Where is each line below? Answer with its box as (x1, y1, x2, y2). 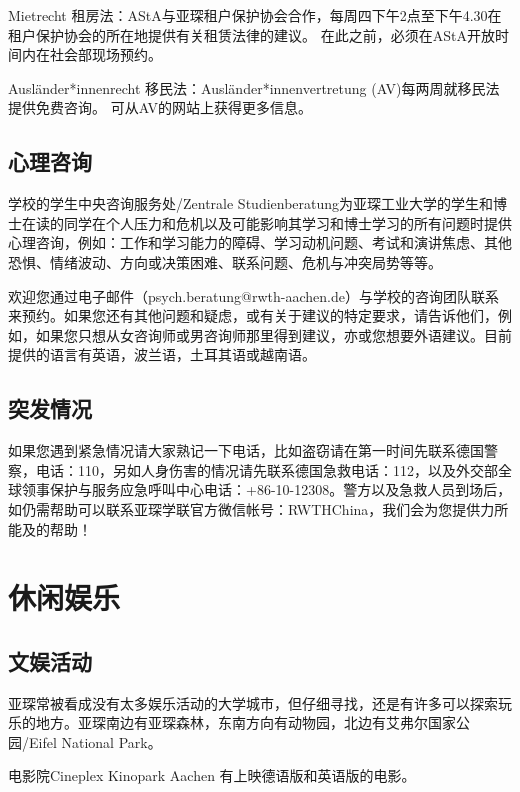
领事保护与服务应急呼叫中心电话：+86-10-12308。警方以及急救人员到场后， (21, 479, 512, 500)
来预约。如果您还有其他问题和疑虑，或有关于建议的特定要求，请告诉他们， (8, 305, 498, 326)
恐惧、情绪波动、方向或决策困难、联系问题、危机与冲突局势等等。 (8, 251, 442, 272)
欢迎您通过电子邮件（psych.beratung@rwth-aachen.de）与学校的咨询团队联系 (8, 285, 499, 306)
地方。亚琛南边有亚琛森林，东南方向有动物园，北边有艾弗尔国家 (35, 712, 456, 733)
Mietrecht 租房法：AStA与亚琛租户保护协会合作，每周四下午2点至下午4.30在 (8, 5, 502, 25)
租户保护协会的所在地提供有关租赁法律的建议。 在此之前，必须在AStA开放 (8, 24, 495, 45)
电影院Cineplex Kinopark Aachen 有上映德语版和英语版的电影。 (8, 765, 416, 786)
